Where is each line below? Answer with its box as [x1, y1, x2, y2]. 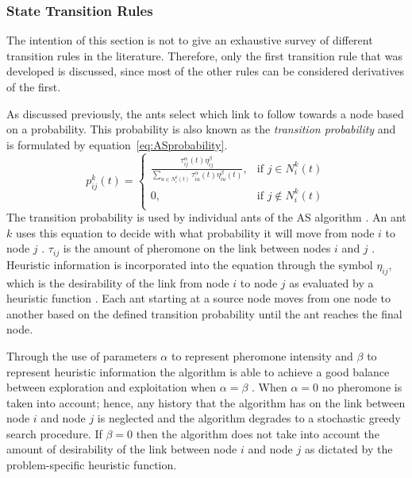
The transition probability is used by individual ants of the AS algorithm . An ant [6, 209, 406, 226]
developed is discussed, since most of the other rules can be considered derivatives [6, 63, 404, 79]
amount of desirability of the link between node [6, 441, 237, 457]
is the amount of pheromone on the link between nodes [63, 240, 331, 256]
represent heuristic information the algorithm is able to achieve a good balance [6, 363, 390, 380]
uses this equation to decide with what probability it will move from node [15, 224, 375, 241]
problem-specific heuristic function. [6, 457, 177, 473]
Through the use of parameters [6, 347, 157, 364]
